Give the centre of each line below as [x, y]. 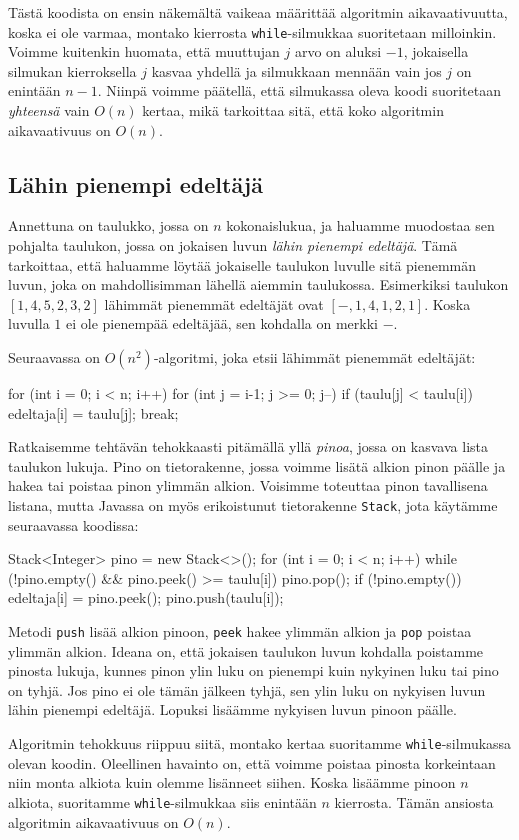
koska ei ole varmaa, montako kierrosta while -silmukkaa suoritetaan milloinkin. [252, 31]
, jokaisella [436, 51]
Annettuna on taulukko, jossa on [108, 225]
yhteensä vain [49, 110]
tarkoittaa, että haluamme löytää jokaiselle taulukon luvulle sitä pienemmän [242, 264]
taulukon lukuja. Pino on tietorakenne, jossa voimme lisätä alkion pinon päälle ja [257, 465]
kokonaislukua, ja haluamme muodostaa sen [360, 225]
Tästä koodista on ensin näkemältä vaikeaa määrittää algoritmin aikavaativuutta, [258, 12]
